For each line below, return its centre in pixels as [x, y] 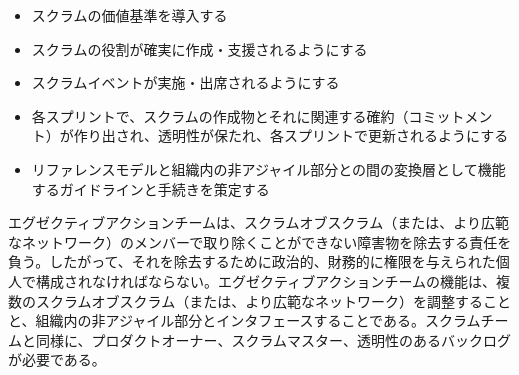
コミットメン [450, 115]
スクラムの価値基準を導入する [129, 15]
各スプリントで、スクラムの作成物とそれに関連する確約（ [220, 115]
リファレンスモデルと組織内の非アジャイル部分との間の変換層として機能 [268, 168]
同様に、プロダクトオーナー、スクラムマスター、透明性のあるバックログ [273, 339]
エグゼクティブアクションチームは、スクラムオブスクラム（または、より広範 [258, 222]
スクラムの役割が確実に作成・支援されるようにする [199, 48]
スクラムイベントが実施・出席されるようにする [185, 82]
